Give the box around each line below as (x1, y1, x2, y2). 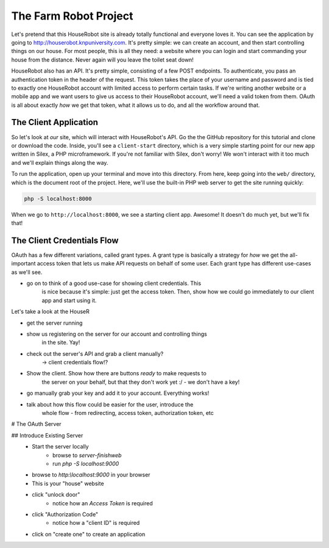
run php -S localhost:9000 (52, 460, 119, 467)
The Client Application (11, 117, 99, 128)
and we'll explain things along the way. (11, 159, 108, 166)
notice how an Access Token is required (52, 499, 154, 507)
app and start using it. (41, 297, 97, 304)
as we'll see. (11, 269, 43, 276)
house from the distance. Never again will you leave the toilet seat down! (11, 56, 194, 63)
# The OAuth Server (11, 420, 62, 428)
